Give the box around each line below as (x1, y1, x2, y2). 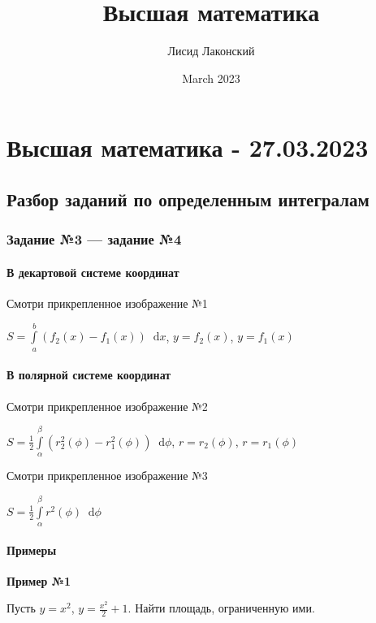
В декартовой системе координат (6, 263, 179, 280)
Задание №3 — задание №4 (6, 229, 182, 249)
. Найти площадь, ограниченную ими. (127, 599, 315, 617)
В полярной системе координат (6, 366, 171, 383)
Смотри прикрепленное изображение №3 (6, 467, 208, 484)
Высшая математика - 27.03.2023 (6, 131, 369, 164)
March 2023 (182, 69, 240, 86)
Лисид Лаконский (167, 42, 255, 59)
